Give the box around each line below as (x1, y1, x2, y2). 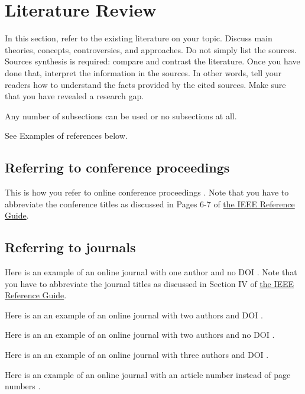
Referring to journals (5, 238, 136, 256)
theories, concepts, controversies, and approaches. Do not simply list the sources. (5, 43, 297, 56)
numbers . (5, 380, 41, 392)
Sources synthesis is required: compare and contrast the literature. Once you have (5, 55, 300, 67)
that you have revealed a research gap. (5, 90, 144, 102)
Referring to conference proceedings (5, 158, 230, 177)
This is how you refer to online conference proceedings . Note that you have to (5, 186, 289, 198)
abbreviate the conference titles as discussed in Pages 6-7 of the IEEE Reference (5, 197, 295, 210)
